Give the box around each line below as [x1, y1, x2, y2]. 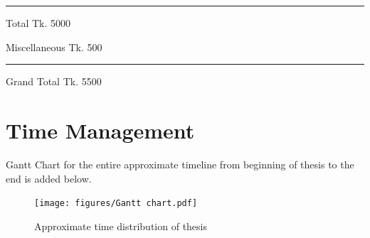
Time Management [6, 115, 195, 144]
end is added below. [6, 171, 92, 185]
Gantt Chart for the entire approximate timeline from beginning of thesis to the [6, 156, 354, 171]
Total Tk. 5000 [6, 16, 70, 30]
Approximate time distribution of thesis [34, 218, 207, 233]
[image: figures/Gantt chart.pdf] [34, 198, 198, 209]
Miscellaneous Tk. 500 [6, 39, 102, 54]
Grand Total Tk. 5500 [6, 74, 102, 89]
